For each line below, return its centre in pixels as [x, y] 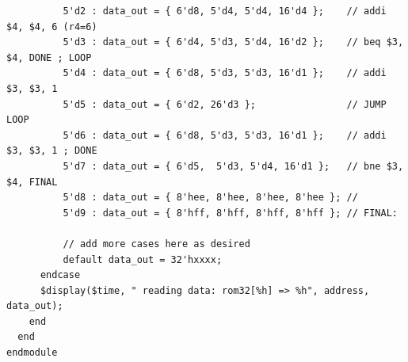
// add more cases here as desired [156, 244]
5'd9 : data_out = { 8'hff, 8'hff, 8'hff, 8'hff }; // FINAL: [230, 213]
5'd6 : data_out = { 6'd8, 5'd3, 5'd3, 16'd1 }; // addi [225, 135]
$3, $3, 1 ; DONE [52, 151]
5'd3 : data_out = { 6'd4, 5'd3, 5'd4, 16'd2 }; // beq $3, [233, 42]
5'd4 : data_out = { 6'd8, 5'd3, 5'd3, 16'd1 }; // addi [225, 73]
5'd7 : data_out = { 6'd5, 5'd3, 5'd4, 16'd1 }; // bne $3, [233, 166]
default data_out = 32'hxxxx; [143, 259]
